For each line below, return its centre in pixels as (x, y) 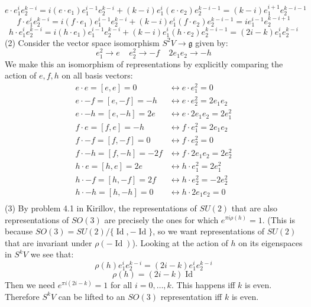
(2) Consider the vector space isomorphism (82, 42)
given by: (212, 42)
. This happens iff (203, 285)
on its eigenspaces (270, 242)
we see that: (52, 254)
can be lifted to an (92, 296)
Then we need (30, 285)
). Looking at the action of (180, 242)
